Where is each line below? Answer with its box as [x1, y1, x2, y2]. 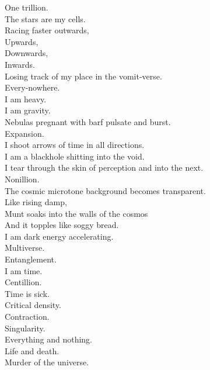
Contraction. [5, 310, 50, 323]
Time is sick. [5, 287, 50, 299]
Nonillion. [5, 172, 40, 185]
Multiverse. [5, 241, 45, 254]
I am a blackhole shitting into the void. [5, 150, 145, 162]
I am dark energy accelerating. [5, 230, 114, 242]
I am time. [5, 264, 43, 276]
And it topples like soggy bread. [5, 219, 119, 231]
